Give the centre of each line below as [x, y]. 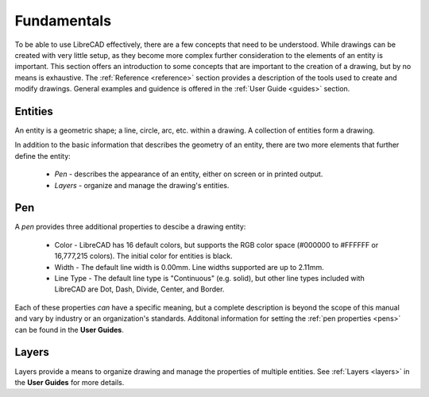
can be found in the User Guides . [70, 330]
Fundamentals [63, 21]
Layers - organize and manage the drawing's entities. [142, 185]
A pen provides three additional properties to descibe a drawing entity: [130, 227]
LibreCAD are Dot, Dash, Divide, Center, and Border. [139, 289]
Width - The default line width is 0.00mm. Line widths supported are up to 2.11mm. [189, 267]
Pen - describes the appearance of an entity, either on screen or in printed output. [189, 174]
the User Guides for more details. [70, 382]
